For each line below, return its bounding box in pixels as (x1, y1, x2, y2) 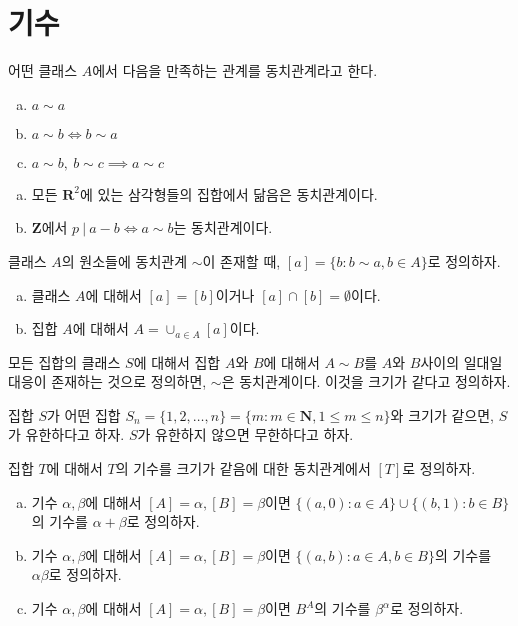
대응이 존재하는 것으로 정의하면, (8, 371, 207, 392)
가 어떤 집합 (47, 404, 121, 425)
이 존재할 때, (202, 250, 281, 271)
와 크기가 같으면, (390, 404, 494, 425)
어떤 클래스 (8, 60, 78, 81)
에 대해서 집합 (133, 351, 221, 372)
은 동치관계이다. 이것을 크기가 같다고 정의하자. (221, 371, 511, 392)
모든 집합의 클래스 (8, 351, 121, 372)
